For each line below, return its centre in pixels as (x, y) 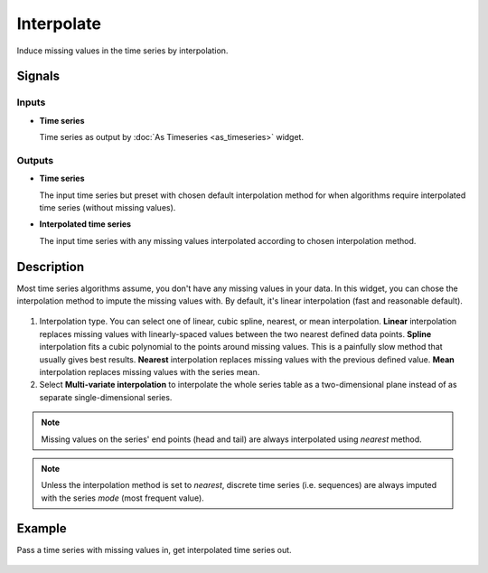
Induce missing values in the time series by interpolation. (122, 51)
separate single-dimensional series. (106, 397)
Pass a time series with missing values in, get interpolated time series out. (155, 550)
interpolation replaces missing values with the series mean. (150, 372)
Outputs (35, 160)
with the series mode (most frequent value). (123, 498)
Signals (38, 76)
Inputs (31, 102)
